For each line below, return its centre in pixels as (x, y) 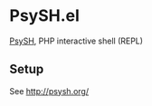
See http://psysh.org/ (49, 91)
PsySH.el (44, 16)
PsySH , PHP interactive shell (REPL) (76, 41)
